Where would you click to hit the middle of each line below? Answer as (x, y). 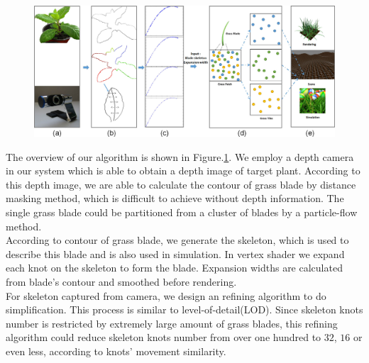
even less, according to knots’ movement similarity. (116, 351)
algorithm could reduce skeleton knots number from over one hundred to (164, 337)
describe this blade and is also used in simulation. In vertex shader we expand (175, 253)
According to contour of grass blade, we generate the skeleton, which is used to (177, 240)
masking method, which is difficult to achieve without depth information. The (175, 198)
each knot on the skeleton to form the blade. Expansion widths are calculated (174, 268)
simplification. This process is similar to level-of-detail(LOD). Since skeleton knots (184, 309)
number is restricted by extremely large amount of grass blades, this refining (172, 323)
